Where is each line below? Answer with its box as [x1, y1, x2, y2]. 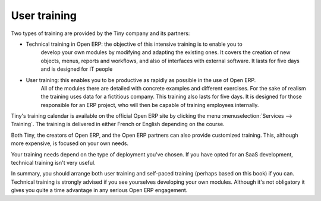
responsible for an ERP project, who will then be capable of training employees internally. [40, 101, 259, 108]
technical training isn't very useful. [11, 159, 96, 167]
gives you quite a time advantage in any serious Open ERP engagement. [11, 187, 188, 194]
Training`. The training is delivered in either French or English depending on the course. [11, 121, 225, 128]
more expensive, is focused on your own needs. [11, 140, 129, 147]
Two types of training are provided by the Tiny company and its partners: [11, 30, 190, 37]
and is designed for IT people [40, 65, 113, 73]
